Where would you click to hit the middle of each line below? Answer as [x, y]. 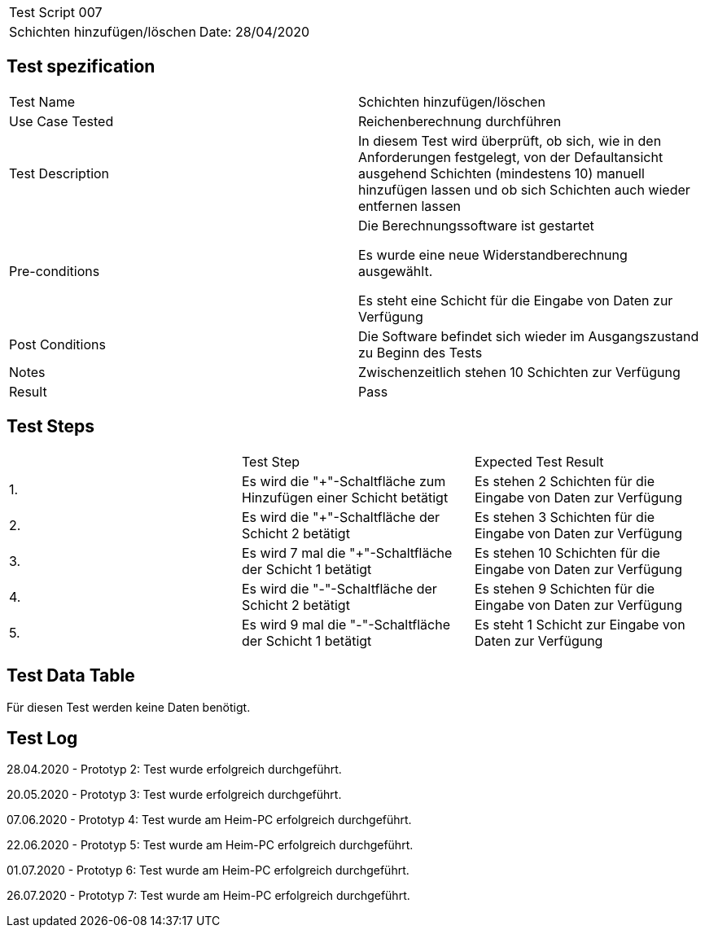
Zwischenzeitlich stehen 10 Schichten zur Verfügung [519, 372]
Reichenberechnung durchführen [460, 121]
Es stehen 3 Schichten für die [565, 517]
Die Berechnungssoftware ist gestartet [476, 225]
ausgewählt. [396, 271]
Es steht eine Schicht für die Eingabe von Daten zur [516, 300]
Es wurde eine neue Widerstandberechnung [493, 254]
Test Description [59, 173]
